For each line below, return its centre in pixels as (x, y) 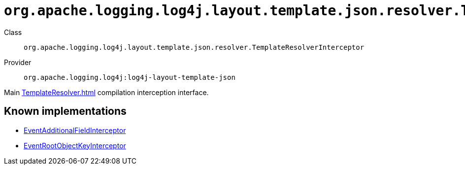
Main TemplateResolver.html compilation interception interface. (106, 92)
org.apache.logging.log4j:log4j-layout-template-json (130, 77)
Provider (18, 62)
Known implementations (65, 111)
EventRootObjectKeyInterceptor (75, 145)
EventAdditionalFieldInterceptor (75, 130)
